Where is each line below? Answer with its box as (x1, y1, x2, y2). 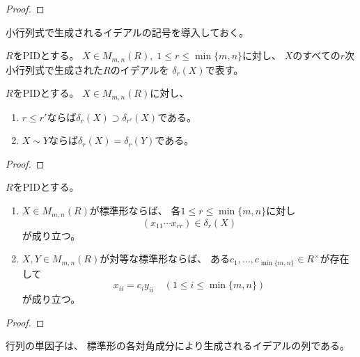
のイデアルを (110, 62, 169, 77)
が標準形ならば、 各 (89, 203, 181, 218)
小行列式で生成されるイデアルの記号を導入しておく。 (6, 24, 249, 39)
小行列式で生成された (6, 62, 103, 77)
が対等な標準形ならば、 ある (100, 251, 230, 266)
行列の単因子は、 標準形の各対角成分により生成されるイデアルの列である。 (6, 338, 350, 353)
